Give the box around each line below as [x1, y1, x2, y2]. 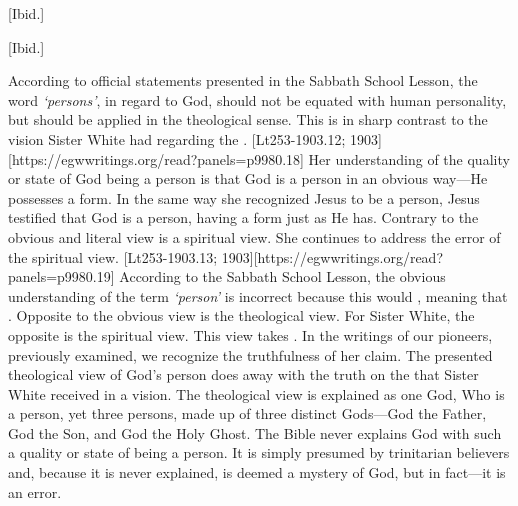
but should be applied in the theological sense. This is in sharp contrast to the [8, 109, 488, 130]
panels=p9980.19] [8, 266, 115, 287]
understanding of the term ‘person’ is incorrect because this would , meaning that [8, 285, 508, 306]
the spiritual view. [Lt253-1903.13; [8, 246, 218, 267]
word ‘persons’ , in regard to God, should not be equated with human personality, [8, 89, 507, 110]
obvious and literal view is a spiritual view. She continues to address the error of [8, 226, 501, 247]
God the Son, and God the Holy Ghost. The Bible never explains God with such [8, 422, 502, 443]
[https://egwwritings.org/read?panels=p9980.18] [8, 148, 304, 169]
